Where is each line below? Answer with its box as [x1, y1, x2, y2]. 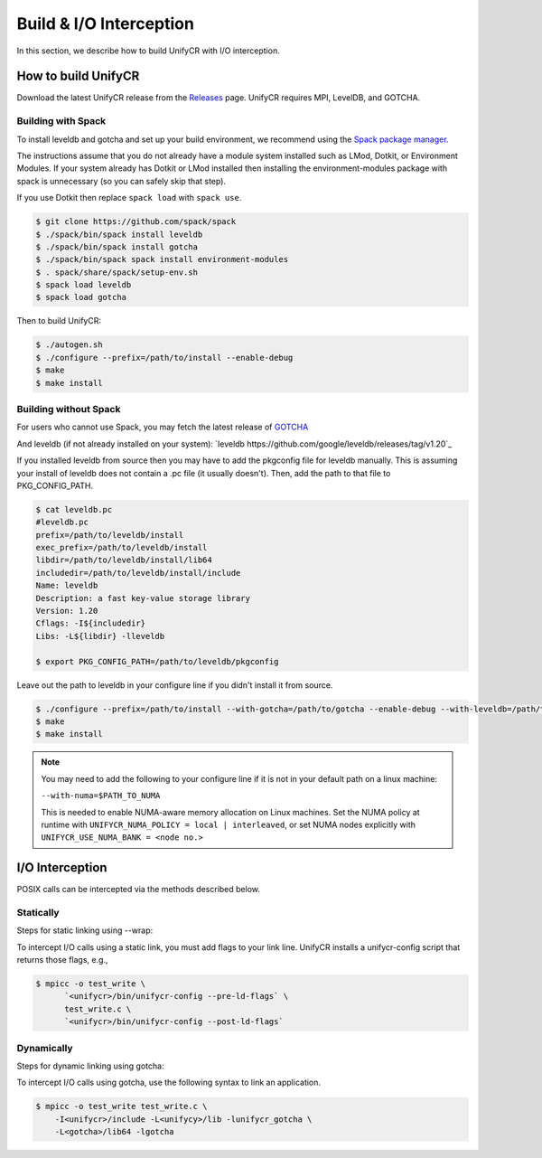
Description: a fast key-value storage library [35, 593, 250, 603]
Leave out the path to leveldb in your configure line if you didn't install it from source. [16, 679, 333, 691]
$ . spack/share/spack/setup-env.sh [35, 267, 199, 278]
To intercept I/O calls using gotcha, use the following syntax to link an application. [16, 1077, 321, 1088]
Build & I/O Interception [16, 14, 194, 33]
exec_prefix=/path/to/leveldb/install [35, 542, 208, 553]
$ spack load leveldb [35, 280, 132, 290]
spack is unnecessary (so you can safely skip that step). [16, 175, 226, 186]
